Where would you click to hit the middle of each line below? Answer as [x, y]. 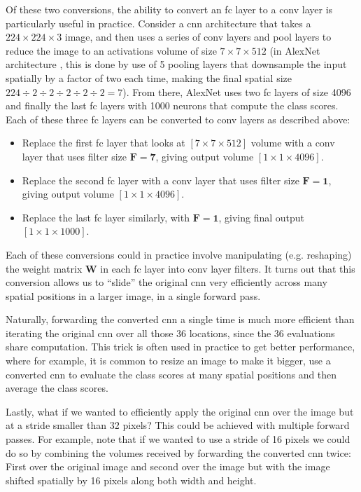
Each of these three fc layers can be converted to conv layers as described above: [178, 119]
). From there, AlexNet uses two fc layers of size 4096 [237, 91]
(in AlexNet [295, 50]
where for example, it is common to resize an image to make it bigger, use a [168, 361]
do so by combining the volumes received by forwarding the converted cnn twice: [178, 452]
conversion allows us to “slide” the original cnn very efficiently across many [167, 282]
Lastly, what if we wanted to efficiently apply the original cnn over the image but [180, 411]
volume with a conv [293, 143]
